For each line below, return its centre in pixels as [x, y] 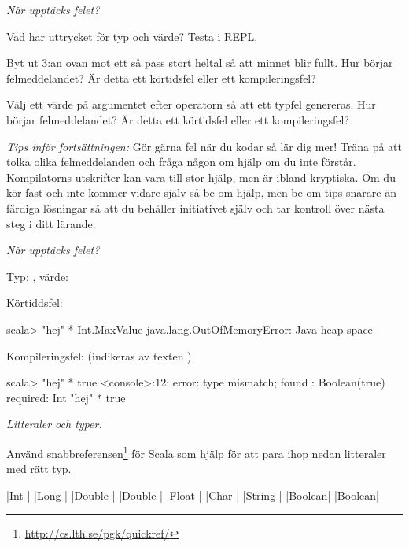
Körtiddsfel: [35, 303]
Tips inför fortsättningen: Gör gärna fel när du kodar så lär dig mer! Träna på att [204, 146]
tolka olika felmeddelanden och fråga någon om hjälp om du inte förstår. [181, 162]
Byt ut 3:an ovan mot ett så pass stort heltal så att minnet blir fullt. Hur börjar [200, 63]
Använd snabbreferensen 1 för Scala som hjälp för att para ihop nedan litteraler [196, 452]
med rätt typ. [39, 469]
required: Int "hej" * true [66, 397]
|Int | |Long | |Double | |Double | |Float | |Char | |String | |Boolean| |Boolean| [193, 495]
